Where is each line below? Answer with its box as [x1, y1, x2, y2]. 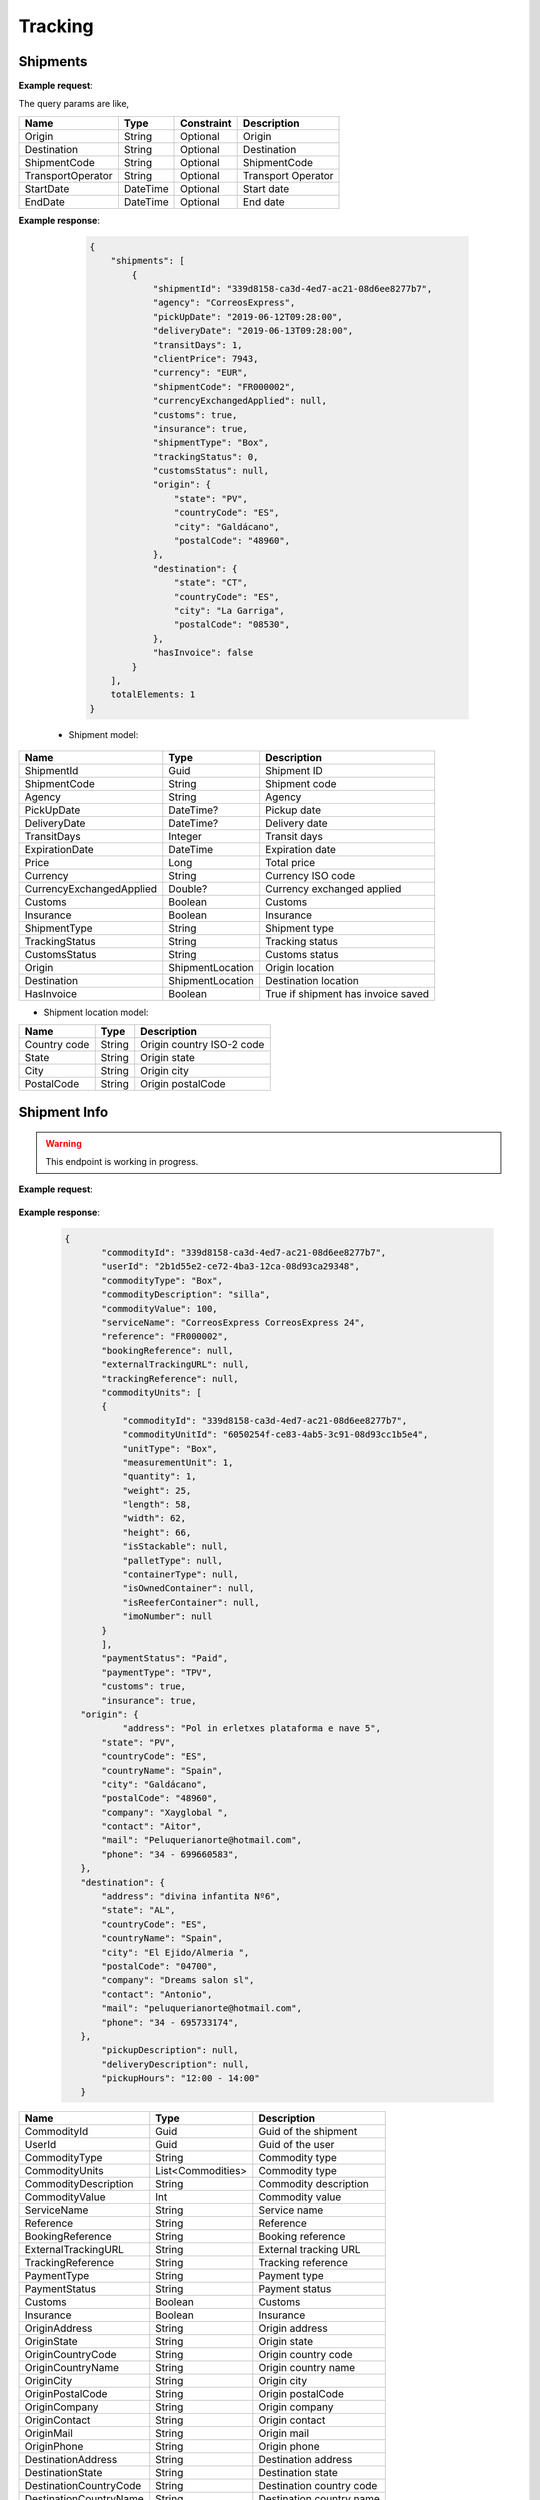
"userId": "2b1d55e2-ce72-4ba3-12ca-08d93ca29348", [101, 1261, 360, 1272]
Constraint [180, 116, 232, 130]
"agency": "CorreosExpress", [152, 297, 296, 309]
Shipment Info [18, 1103, 109, 1120]
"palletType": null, [122, 1555, 224, 1566]
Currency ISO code [265, 869, 355, 883]
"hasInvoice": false [152, 647, 254, 659]
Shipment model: [68, 728, 139, 740]
